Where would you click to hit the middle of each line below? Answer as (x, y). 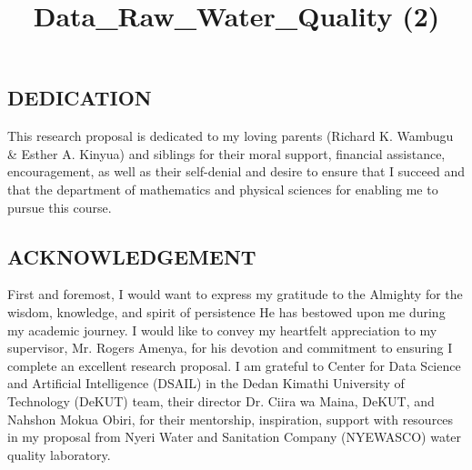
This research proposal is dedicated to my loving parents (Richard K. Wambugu (231, 136)
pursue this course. (60, 207)
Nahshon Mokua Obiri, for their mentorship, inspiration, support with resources (231, 419)
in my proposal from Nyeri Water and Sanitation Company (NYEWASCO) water (235, 437)
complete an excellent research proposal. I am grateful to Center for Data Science (234, 365)
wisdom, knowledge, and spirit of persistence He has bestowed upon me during (226, 311)
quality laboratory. (59, 454)
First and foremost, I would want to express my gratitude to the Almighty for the (235, 294)
